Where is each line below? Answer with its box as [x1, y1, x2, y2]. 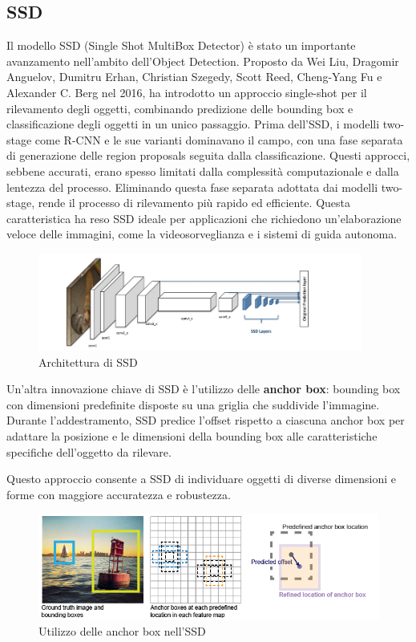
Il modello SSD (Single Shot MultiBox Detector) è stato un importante [6, 37, 356, 54]
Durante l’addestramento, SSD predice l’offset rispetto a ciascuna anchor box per [6, 412, 405, 429]
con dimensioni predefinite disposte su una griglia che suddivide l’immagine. [6, 396, 380, 412]
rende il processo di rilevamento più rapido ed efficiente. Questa [38, 194, 350, 211]
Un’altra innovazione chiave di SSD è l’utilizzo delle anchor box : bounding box [6, 380, 401, 397]
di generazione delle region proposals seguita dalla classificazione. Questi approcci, [6, 147, 410, 164]
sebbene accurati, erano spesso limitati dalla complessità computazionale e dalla [6, 162, 399, 179]
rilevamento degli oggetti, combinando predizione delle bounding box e [6, 100, 353, 116]
